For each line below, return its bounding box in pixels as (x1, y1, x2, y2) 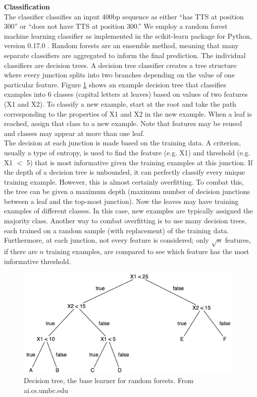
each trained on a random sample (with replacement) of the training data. (4, 225, 229, 235)
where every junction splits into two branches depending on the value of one (4, 69, 235, 80)
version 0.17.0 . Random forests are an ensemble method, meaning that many (4, 40, 239, 51)
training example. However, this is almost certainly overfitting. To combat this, (4, 176, 244, 187)
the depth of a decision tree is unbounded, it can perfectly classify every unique (4, 167, 245, 177)
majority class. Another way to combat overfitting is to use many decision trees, (4, 215, 247, 226)
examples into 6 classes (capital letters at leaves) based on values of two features (4, 89, 248, 99)
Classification (4, 1, 50, 11)
